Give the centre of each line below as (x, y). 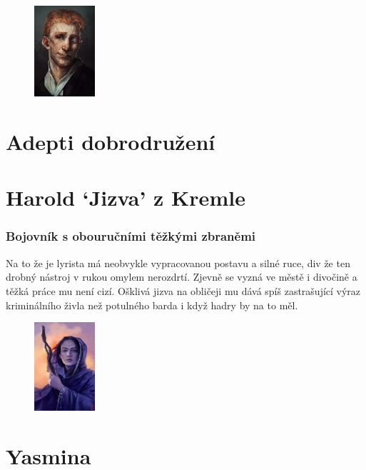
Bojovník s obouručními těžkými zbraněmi (131, 236)
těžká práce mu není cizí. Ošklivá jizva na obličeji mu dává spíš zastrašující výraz (183, 290)
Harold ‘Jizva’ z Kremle (126, 197)
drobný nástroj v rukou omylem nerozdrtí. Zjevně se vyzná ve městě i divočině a (182, 277)
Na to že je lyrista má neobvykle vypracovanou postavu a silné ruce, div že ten (178, 262)
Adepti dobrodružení (111, 141)
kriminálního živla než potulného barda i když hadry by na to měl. (152, 305)
